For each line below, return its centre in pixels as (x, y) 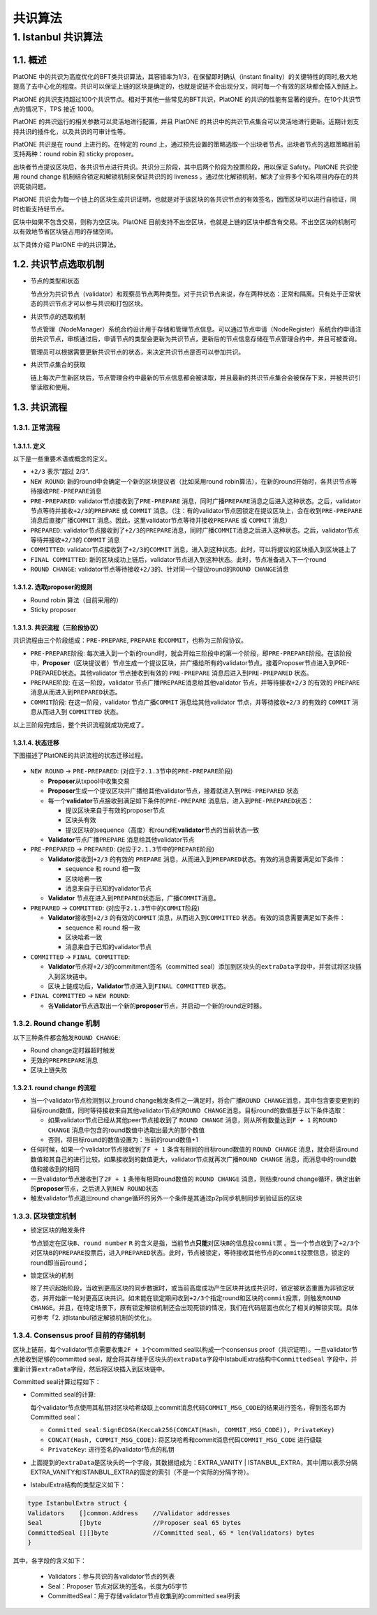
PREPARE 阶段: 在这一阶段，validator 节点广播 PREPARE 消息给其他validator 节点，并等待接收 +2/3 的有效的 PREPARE (195, 683)
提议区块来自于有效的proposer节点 (115, 810)
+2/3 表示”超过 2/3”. (60, 472)
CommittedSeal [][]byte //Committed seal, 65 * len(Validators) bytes (171, 1533)
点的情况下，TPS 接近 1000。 (55, 109)
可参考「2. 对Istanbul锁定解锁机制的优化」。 (93, 1317)
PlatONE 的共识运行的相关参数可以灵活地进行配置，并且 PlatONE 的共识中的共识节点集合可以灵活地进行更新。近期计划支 (186, 121)
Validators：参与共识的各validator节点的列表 (111, 1577)
